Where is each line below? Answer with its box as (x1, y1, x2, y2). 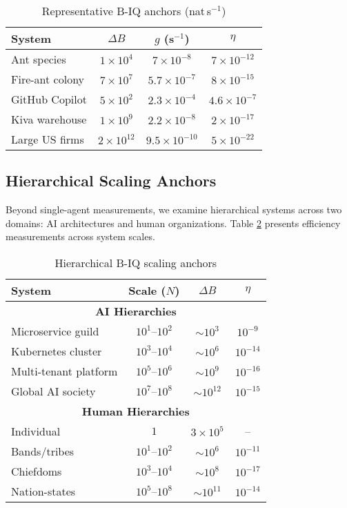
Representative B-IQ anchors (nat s (41, 3, 212, 19)
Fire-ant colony (11, 71, 85, 87)
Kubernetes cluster (11, 342, 102, 359)
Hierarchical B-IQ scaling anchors (54, 254, 217, 271)
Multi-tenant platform (11, 362, 118, 379)
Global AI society (11, 382, 96, 399)
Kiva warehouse (11, 111, 87, 127)
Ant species (11, 51, 66, 67)
